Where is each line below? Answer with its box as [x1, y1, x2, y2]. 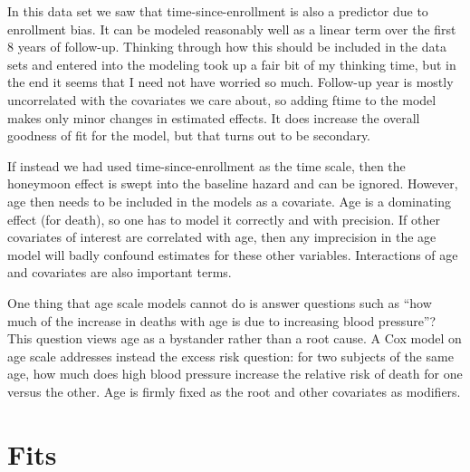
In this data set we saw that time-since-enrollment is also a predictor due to [7, 2, 428, 20]
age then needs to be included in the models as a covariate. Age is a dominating [7, 191, 451, 210]
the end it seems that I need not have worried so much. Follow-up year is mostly [7, 72, 454, 92]
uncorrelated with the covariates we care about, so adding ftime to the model [7, 90, 436, 109]
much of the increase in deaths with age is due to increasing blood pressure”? [7, 311, 436, 330]
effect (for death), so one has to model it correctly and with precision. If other [7, 209, 440, 228]
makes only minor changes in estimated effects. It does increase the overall [7, 108, 420, 127]
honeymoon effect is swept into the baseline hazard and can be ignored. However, [7, 174, 458, 193]
